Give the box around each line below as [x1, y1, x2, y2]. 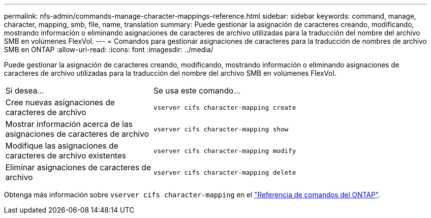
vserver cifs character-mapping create [153, 103, 296, 111]
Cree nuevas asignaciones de [5, 97, 115, 107]
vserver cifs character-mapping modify [153, 147, 296, 155]
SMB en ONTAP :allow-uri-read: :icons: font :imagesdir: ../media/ [4, 45, 214, 54]
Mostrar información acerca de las [5, 119, 133, 129]
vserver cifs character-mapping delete [153, 168, 296, 176]
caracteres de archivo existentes [5, 151, 126, 160]
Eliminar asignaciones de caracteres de [5, 162, 151, 172]
